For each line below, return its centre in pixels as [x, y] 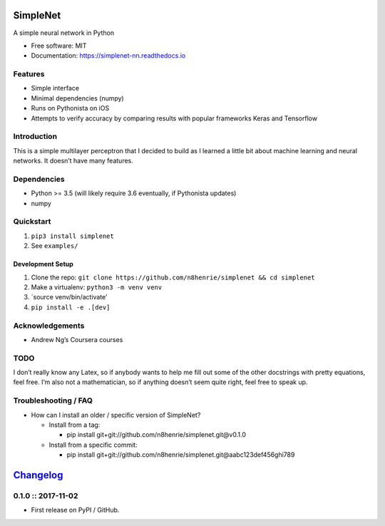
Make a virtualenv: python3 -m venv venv [97, 287]
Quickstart [32, 222]
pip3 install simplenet [72, 236]
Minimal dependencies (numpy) [77, 98]
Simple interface [55, 88]
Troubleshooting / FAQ [53, 401]
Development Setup [43, 264]
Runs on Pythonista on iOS [70, 108]
